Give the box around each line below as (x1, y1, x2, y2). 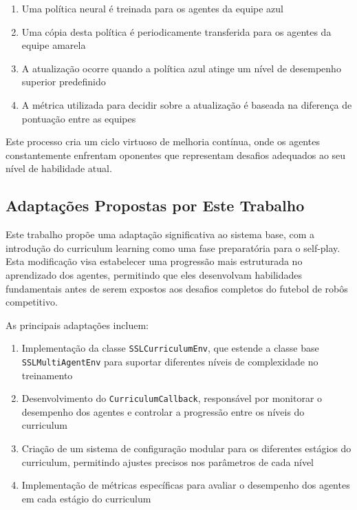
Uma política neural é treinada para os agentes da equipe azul (21, 1, 284, 15)
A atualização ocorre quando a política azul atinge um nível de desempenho (21, 61, 341, 75)
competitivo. (6, 295, 58, 309)
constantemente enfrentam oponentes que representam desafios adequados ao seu (6, 147, 346, 162)
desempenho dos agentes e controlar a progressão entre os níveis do (21, 404, 305, 418)
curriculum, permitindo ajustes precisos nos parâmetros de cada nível (21, 454, 314, 469)
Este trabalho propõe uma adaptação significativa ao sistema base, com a (6, 227, 315, 242)
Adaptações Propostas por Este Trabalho (6, 195, 305, 216)
